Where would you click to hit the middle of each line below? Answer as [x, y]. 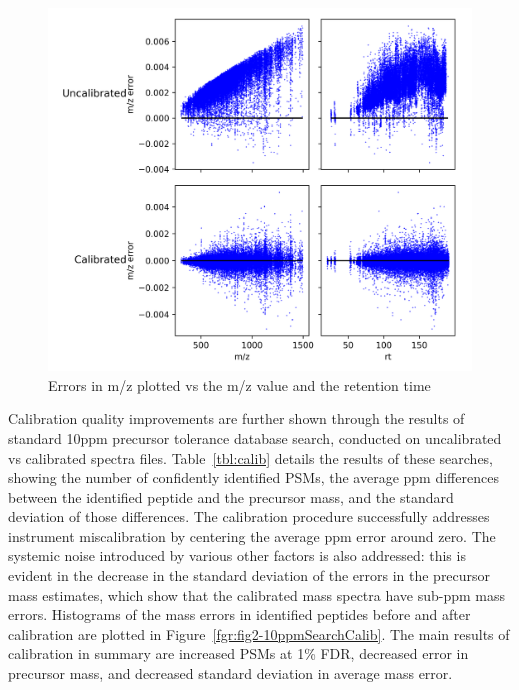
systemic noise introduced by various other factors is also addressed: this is [237, 555]
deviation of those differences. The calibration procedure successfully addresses [249, 516]
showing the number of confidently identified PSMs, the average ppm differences [253, 477]
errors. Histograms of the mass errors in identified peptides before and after [239, 614]
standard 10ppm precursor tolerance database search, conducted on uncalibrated [255, 437]
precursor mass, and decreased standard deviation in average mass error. [230, 673]
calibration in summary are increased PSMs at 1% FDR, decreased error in [238, 653]
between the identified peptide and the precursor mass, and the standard [231, 496]
